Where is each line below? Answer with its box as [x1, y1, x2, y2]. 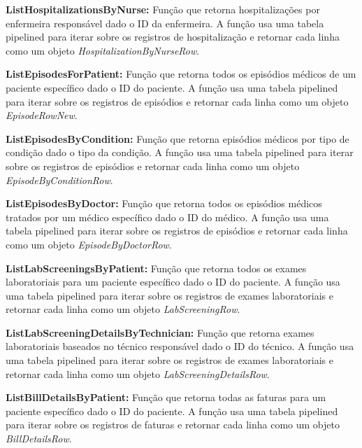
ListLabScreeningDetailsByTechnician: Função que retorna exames [6, 325, 314, 339]
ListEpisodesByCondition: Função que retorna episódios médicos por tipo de [6, 131, 349, 146]
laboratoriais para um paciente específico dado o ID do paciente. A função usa [6, 274, 340, 289]
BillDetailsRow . [6, 431, 72, 446]
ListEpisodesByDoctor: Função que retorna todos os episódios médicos [6, 196, 322, 211]
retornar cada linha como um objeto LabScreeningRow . [6, 302, 240, 316]
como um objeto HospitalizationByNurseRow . [6, 43, 200, 57]
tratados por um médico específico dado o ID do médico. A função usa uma [6, 209, 329, 224]
